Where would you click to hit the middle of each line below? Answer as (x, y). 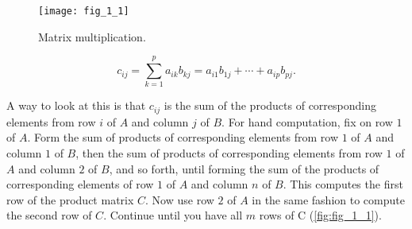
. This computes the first (343, 184)
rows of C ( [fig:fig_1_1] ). (320, 215)
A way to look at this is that (76, 105)
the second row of (49, 215)
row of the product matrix (70, 199)
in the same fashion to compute (328, 199)
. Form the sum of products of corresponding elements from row (183, 137)
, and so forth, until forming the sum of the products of (244, 168)
